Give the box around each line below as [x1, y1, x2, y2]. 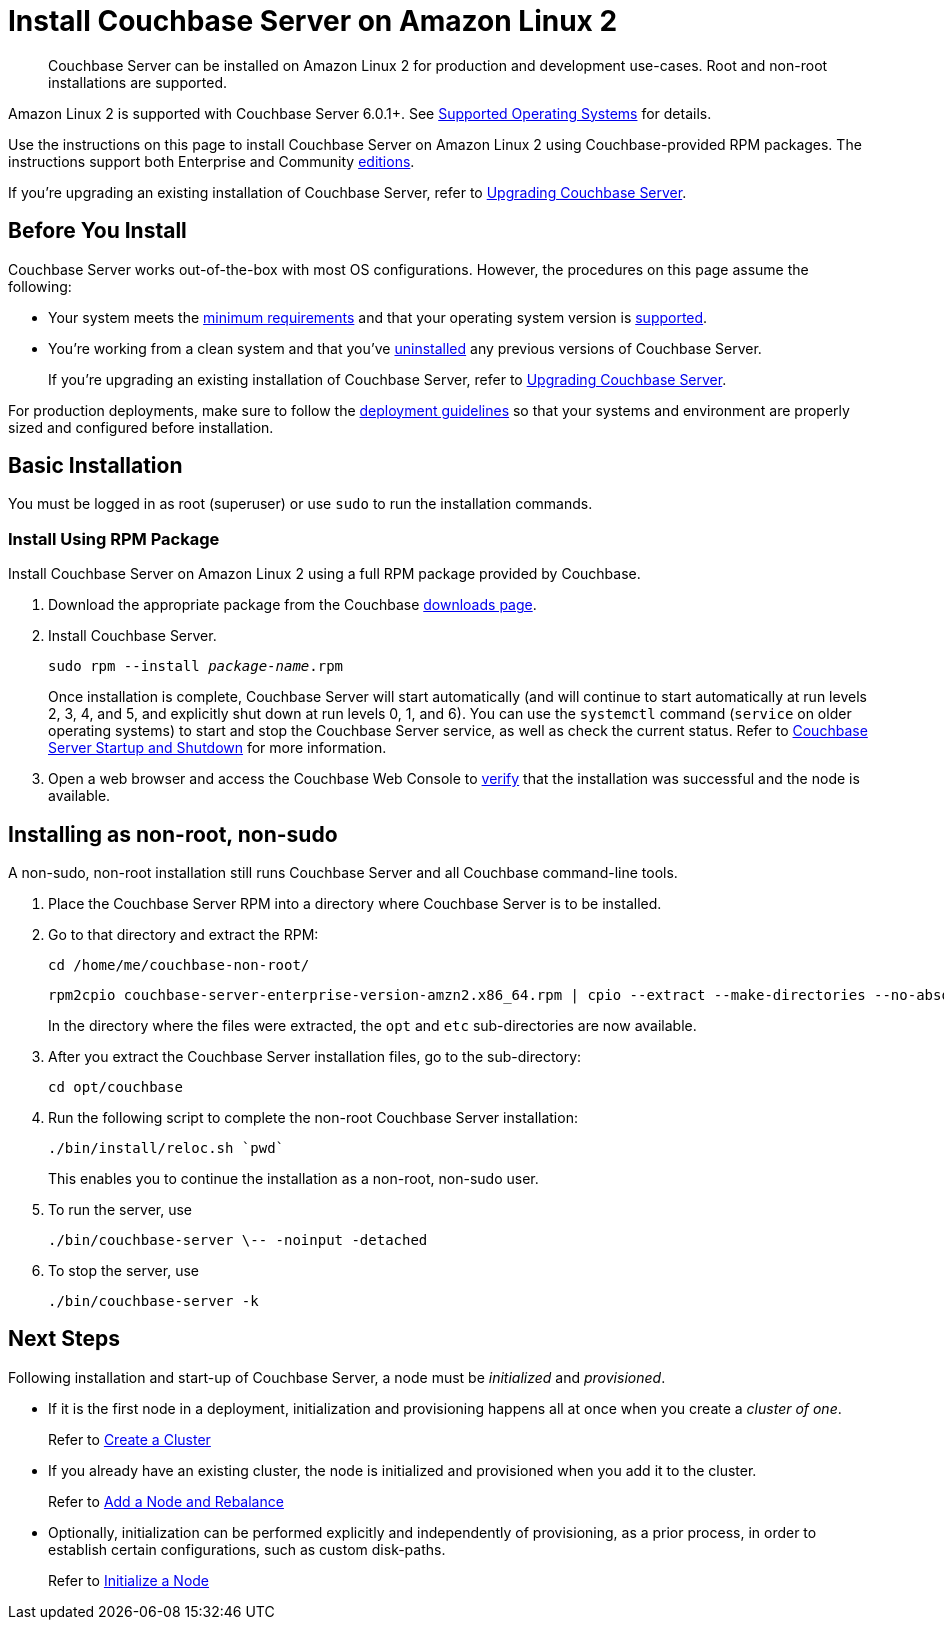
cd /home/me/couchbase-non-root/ [48, 957, 310, 974]
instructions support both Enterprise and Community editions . [8, 152, 415, 170]
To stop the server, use [48, 1262, 199, 1280]
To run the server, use [48, 1201, 192, 1219]
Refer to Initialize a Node [48, 1571, 210, 1589]
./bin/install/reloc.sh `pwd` [48, 1140, 285, 1157]
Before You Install [8, 218, 187, 244]
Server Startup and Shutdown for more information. [48, 739, 387, 757]
